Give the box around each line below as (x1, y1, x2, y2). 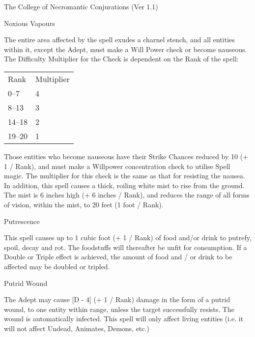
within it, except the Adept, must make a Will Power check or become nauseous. (4, 44, 247, 54)
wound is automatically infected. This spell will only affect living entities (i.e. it (4, 313, 244, 324)
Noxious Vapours (4, 18, 55, 28)
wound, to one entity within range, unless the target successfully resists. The (4, 304, 234, 314)
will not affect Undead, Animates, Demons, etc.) (4, 323, 149, 333)
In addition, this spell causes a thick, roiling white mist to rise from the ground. (4, 180, 245, 190)
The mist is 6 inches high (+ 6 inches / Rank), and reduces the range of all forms (4, 190, 250, 200)
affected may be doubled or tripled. (4, 261, 110, 271)
